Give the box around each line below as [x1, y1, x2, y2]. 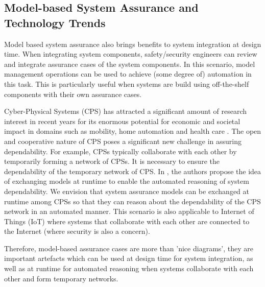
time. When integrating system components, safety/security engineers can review [4, 49, 257, 59]
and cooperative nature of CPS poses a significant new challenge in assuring [4, 135, 242, 146]
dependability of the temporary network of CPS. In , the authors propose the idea [4, 165, 261, 176]
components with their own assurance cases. [4, 88, 142, 99]
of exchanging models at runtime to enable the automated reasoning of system [4, 176, 249, 186]
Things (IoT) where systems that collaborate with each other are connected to [4, 216, 250, 226]
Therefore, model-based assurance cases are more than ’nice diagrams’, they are [4, 243, 253, 253]
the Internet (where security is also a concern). [4, 226, 150, 236]
